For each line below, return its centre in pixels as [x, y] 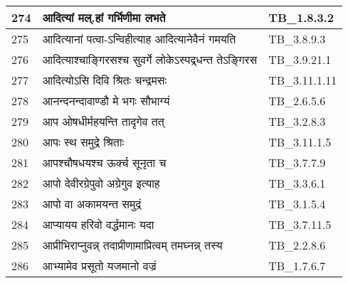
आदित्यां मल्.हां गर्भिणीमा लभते [104, 17]
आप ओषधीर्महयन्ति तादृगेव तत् [103, 121]
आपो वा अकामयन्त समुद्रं [92, 204]
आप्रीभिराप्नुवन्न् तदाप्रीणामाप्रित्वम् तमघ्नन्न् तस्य [132, 245]
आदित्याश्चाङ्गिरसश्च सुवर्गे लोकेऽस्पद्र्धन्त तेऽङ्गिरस [150, 59]
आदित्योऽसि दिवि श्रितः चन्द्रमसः [105, 80]
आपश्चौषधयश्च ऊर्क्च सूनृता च [104, 162]
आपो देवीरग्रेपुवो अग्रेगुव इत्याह [101, 183]
